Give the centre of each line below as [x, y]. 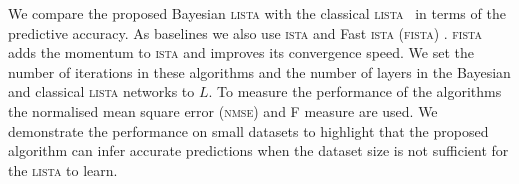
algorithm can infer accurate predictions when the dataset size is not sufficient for [258, 150]
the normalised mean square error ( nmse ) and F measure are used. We [223, 110]
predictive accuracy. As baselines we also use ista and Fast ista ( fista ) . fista [245, 32]
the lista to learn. [63, 169]
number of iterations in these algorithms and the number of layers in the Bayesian [259, 71]
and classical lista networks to [101, 91]
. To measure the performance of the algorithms [355, 91]
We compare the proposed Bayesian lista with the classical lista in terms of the [257, 13]
